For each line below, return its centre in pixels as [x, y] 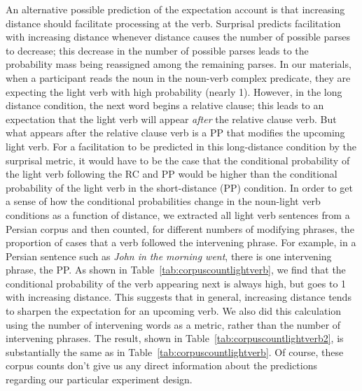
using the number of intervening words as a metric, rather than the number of [173, 324]
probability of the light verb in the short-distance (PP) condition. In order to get [179, 187]
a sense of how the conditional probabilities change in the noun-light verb [163, 201]
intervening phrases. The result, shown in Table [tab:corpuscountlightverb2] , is [175, 338]
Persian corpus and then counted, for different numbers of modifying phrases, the [180, 228]
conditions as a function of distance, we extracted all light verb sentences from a [178, 214]
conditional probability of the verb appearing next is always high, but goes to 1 [176, 283]
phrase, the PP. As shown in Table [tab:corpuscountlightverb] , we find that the [176, 270]
